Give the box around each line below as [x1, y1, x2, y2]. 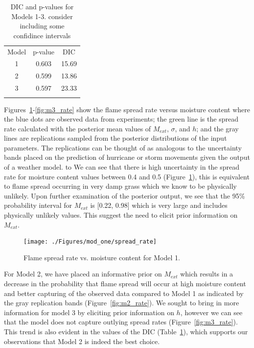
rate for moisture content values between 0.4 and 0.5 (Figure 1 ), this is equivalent [4, 171, 250, 181]
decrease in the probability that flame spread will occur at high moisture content [4, 278, 246, 289]
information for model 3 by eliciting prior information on [4, 307, 174, 317]
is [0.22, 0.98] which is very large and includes [90, 200, 228, 210]
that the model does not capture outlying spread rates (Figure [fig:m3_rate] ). [4, 317, 238, 327]
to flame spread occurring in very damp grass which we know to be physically [4, 181, 237, 191]
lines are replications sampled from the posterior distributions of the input [4, 133, 227, 143]
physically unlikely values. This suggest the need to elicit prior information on [4, 210, 238, 220]
